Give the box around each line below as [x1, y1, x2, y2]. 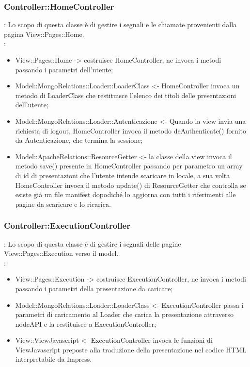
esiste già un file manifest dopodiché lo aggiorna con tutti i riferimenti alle [15, 189, 236, 200]
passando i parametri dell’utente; [15, 64, 113, 74]
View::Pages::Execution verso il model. [4, 248, 119, 258]
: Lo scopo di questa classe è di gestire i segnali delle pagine [4, 238, 181, 249]
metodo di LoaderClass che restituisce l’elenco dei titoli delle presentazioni [15, 90, 236, 100]
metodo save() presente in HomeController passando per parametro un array [15, 161, 243, 171]
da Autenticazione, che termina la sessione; [15, 135, 143, 145]
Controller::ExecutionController [4, 219, 130, 232]
